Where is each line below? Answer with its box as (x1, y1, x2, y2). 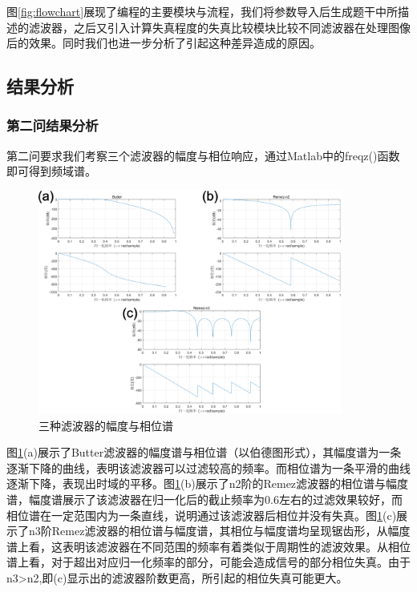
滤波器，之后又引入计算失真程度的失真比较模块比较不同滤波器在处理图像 (28, 18, 411, 35)
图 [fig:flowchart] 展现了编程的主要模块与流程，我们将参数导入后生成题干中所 (6, 3, 399, 19)
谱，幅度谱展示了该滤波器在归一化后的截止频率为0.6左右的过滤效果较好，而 (6, 490, 403, 507)
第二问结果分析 (6, 115, 99, 135)
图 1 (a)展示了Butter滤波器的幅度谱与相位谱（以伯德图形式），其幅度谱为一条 (6, 444, 402, 461)
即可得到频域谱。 (6, 163, 96, 179)
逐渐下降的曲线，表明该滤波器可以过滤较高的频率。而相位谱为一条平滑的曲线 (6, 459, 411, 476)
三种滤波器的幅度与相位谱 (38, 417, 173, 433)
